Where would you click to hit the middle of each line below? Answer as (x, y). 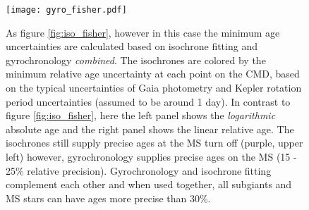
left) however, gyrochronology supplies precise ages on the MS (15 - (151, 156)
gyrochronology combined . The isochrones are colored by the (136, 60)
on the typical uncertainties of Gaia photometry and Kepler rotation (154, 88)
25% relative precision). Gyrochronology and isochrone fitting (139, 170)
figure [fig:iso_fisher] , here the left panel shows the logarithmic (141, 115)
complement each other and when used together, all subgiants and (149, 184)
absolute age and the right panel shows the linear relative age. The (150, 129)
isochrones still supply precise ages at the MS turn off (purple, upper (154, 143)
